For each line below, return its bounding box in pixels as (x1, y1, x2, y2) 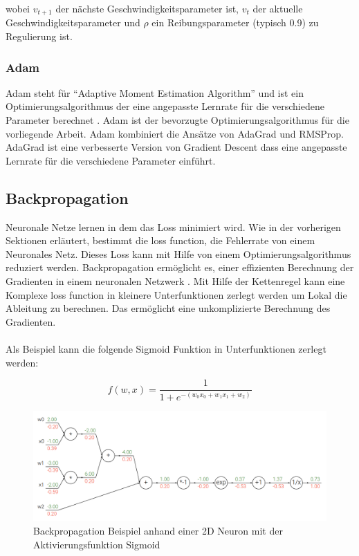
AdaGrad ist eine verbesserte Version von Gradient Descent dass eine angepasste (6, 140, 347, 154)
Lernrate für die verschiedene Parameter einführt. (6, 153, 216, 167)
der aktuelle (252, 1, 303, 15)
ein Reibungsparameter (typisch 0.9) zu (151, 15, 319, 30)
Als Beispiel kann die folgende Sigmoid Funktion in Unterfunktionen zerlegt (6, 341, 326, 355)
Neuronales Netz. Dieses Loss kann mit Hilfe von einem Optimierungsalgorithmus (6, 246, 351, 261)
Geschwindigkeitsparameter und (6, 15, 140, 30)
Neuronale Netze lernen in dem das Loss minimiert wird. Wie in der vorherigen (6, 219, 341, 234)
